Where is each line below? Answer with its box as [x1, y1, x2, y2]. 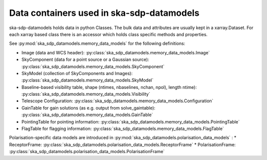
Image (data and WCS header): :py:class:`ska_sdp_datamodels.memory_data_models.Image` [21, 49, 210, 55]
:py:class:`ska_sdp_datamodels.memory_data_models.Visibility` [21, 91, 150, 97]
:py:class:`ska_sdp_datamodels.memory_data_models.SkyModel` [21, 77, 154, 83]
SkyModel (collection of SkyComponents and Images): [21, 70, 133, 76]
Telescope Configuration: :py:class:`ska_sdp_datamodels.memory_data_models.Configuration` [21, 98, 214, 104]
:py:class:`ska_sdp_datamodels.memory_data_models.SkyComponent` [21, 63, 165, 69]
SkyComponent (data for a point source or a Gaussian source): [21, 57, 149, 63]
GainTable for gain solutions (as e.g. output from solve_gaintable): [21, 105, 156, 111]
